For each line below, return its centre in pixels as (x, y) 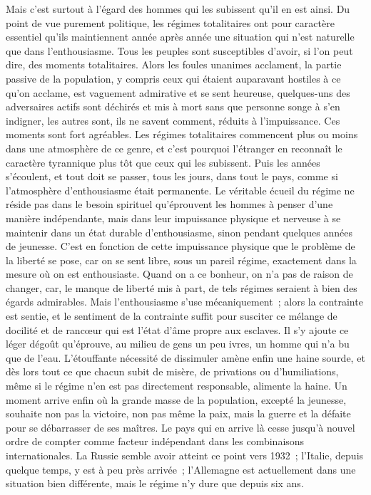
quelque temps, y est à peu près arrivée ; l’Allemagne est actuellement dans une (181, 469)
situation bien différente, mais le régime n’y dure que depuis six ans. (155, 483)
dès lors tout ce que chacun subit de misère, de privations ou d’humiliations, (172, 371)
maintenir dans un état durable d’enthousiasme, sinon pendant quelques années (179, 232)
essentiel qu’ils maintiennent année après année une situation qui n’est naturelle (180, 37)
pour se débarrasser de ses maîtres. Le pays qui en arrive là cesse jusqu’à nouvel (181, 427)
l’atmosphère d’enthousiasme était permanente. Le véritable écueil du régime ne (180, 190)
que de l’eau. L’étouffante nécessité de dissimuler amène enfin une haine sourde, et (185, 357)
